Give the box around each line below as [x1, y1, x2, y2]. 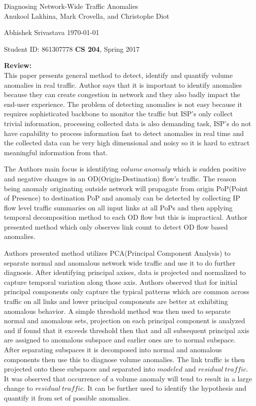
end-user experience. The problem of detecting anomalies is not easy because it [4, 99, 242, 109]
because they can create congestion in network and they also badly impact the [4, 89, 240, 100]
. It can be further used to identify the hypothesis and [83, 383, 247, 393]
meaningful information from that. [4, 147, 108, 157]
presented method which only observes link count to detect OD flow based [4, 221, 228, 232]
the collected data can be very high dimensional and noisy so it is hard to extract [4, 137, 250, 148]
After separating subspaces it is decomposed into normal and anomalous [4, 344, 222, 354]
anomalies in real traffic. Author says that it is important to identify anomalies [4, 79, 242, 90]
